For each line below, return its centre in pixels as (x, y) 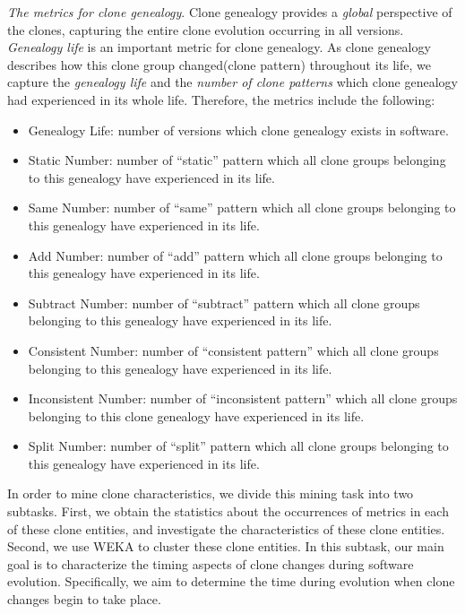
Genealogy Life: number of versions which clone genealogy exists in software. (238, 130)
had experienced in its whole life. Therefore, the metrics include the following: (221, 99)
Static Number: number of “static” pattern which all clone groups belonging (237, 160)
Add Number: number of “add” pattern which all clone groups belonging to (235, 255)
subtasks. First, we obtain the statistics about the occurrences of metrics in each (228, 511)
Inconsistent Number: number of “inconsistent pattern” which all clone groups (243, 398)
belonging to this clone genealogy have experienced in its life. (196, 415)
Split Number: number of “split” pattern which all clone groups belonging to (238, 446)
